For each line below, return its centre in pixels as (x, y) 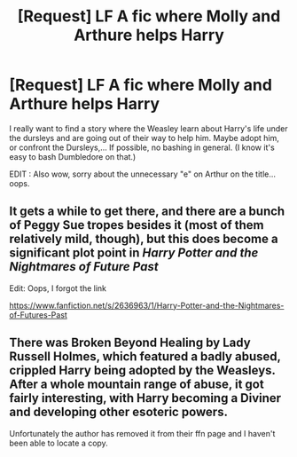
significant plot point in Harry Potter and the (134, 253)
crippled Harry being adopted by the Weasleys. (142, 370)
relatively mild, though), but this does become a (144, 239)
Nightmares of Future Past (84, 267)
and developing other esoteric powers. (119, 412)
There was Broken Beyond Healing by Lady (130, 343)
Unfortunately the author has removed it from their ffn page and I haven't (142, 433)
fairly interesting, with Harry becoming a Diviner (145, 398)
